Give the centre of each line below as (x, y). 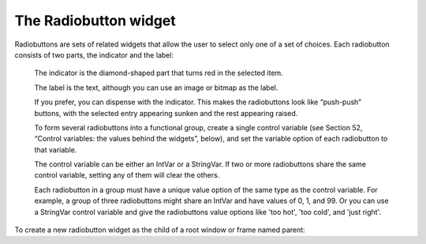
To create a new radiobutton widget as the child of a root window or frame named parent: (160, 230)
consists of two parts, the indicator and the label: (94, 54)
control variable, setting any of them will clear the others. (127, 175)
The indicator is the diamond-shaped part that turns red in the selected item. (159, 73)
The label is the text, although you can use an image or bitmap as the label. (156, 88)
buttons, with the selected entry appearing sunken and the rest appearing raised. (166, 113)
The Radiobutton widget (95, 21)
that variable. (56, 149)
